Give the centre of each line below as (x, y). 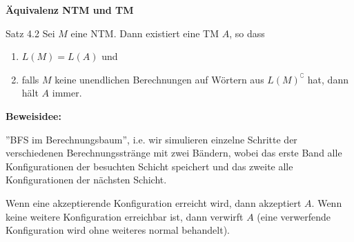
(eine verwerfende (294, 216)
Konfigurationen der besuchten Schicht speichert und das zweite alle (149, 166)
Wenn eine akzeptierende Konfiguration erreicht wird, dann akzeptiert (154, 202)
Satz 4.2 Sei (30, 33)
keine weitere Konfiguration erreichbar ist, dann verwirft (125, 216)
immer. (67, 93)
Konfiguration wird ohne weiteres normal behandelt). (118, 230)
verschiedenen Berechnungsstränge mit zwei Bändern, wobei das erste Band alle (174, 153)
